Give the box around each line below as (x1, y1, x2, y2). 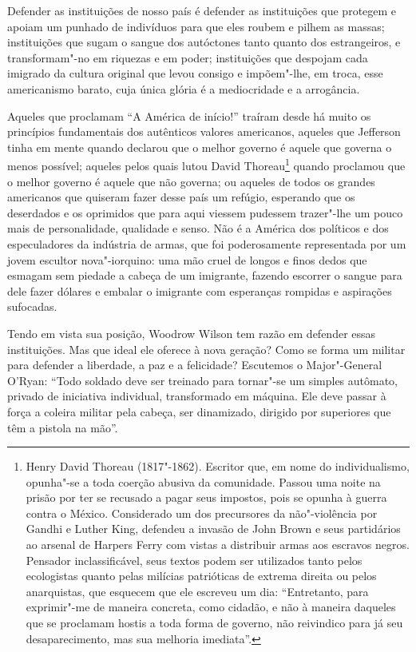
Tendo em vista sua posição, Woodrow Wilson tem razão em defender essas (7, 324, 376, 341)
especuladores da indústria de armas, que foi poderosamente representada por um (7, 235, 406, 252)
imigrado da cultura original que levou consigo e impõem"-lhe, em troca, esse (7, 65, 383, 81)
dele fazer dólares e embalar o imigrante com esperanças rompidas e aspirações (7, 282, 392, 299)
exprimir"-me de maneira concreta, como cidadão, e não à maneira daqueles (26, 598, 396, 615)
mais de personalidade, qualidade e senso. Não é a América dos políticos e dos (7, 220, 389, 237)
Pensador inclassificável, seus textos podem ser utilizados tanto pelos (26, 551, 363, 568)
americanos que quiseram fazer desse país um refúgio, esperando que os (7, 189, 355, 205)
